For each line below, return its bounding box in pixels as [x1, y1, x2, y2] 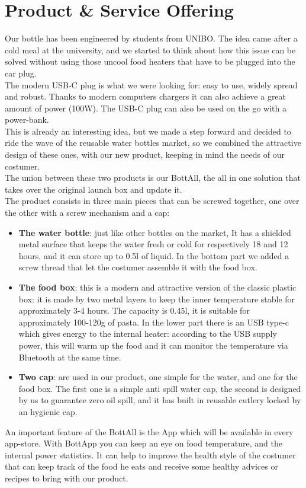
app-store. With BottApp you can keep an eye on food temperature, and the [5, 437, 283, 449]
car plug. [5, 66, 37, 79]
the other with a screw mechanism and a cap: [5, 206, 170, 219]
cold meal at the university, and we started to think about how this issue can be [5, 43, 296, 56]
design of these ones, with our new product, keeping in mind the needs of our [5, 148, 285, 161]
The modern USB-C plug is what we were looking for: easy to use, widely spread [5, 78, 298, 91]
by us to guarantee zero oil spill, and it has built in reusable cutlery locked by [18, 394, 301, 406]
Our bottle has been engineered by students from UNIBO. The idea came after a [5, 32, 298, 44]
